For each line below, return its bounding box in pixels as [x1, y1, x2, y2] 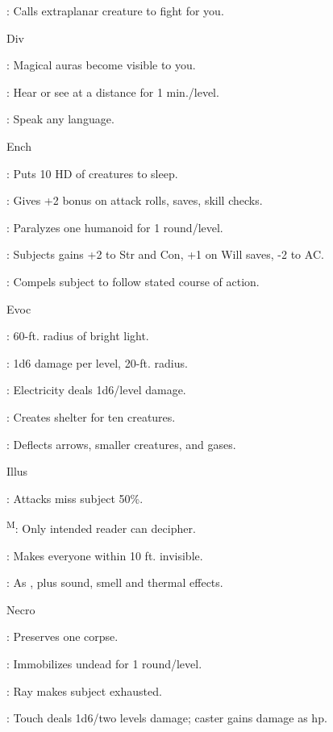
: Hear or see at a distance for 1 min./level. [6, 83, 219, 100]
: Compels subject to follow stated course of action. [6, 272, 260, 289]
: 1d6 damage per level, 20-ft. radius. [6, 354, 188, 371]
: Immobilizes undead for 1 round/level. [6, 655, 202, 672]
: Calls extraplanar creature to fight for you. [6, 2, 224, 19]
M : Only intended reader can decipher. [6, 518, 196, 536]
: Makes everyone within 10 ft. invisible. [6, 547, 203, 564]
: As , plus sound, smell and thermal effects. [6, 574, 223, 591]
